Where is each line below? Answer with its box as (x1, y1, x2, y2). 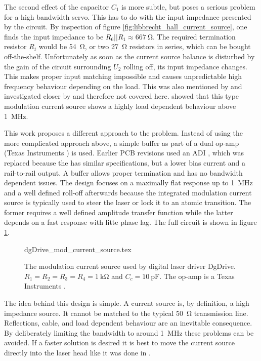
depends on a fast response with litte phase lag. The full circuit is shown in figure (4, 217, 257, 227)
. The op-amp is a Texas (159, 270, 235, 281)
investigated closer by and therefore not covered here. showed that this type (4, 91, 239, 101)
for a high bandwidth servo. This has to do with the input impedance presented (4, 11, 251, 22)
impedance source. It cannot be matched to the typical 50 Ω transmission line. (4, 307, 248, 318)
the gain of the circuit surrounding (4, 61, 111, 71)
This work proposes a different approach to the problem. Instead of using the (4, 128, 243, 138)
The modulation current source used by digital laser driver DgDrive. (24, 261, 236, 271)
